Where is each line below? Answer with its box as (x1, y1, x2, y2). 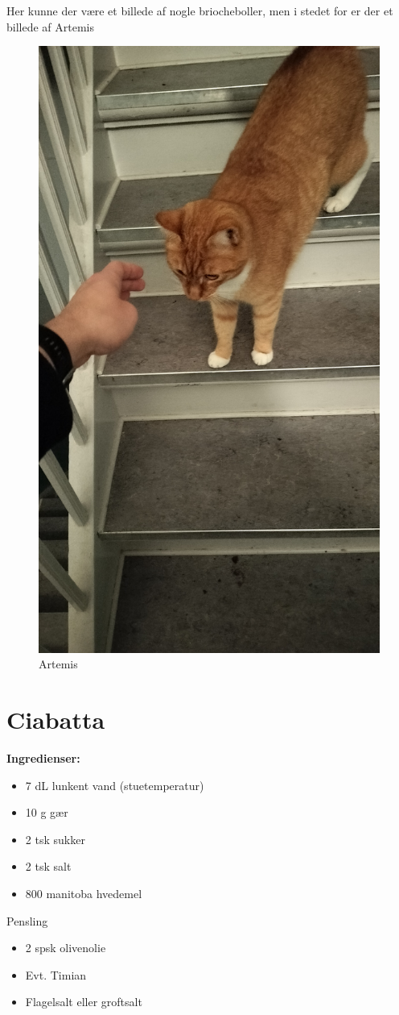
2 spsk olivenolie (25, 939, 106, 956)
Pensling (6, 912, 48, 929)
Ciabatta (6, 703, 105, 736)
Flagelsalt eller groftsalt (25, 993, 142, 1010)
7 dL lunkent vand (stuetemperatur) (25, 776, 204, 793)
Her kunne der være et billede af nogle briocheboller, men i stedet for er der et (6, 2, 393, 19)
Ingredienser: (6, 749, 80, 766)
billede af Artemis (6, 18, 95, 35)
